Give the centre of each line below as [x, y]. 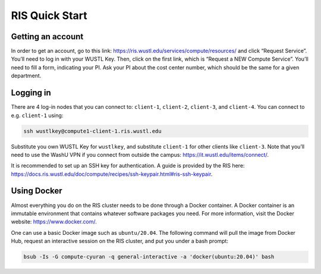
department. [26, 76]
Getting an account [47, 37]
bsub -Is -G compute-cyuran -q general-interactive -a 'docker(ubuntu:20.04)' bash [149, 257]
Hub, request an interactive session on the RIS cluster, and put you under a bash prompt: [120, 241]
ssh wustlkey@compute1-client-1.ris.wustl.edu [92, 131]
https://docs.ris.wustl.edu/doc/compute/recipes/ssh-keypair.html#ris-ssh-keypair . [112, 174]
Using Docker [37, 191]
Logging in [31, 93]
